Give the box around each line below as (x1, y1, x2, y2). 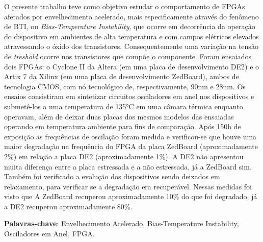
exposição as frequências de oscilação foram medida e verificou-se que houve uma (4, 131, 257, 141)
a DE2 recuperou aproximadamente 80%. (4, 201, 133, 211)
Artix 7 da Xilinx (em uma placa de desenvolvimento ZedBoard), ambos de (4, 71, 239, 82)
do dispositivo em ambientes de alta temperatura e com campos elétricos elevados (4, 31, 259, 41)
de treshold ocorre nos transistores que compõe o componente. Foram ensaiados (4, 51, 251, 61)
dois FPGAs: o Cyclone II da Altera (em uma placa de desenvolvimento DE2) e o (4, 61, 259, 71)
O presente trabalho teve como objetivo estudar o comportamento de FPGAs (4, 1, 245, 11)
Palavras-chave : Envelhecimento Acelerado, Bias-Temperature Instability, (4, 218, 239, 229)
